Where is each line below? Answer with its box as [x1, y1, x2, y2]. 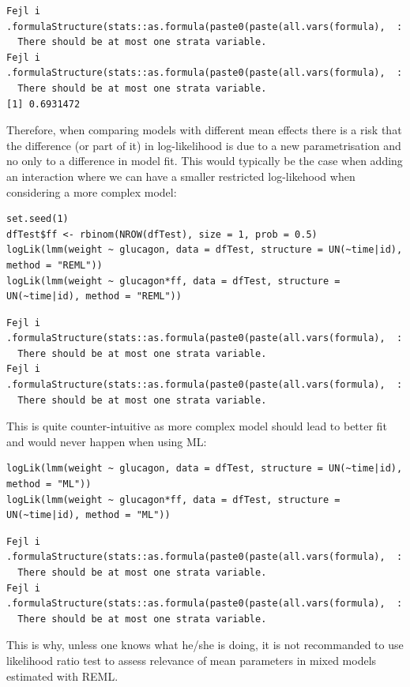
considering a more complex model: [6, 183, 177, 200]
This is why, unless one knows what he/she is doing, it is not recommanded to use [6, 636, 404, 653]
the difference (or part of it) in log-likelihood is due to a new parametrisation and [6, 137, 401, 153]
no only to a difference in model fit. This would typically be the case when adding [6, 152, 403, 169]
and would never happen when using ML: [6, 433, 207, 449]
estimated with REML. [6, 667, 118, 684]
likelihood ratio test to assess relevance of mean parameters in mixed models [6, 651, 377, 668]
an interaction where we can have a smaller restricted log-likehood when [6, 167, 355, 184]
